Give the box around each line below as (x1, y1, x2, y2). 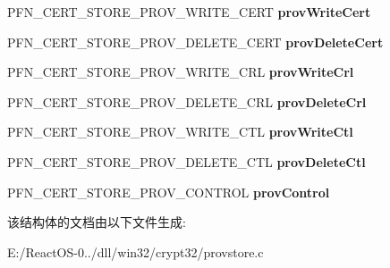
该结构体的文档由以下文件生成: (7, 213, 186, 231)
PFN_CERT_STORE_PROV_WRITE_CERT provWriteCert (7, 3, 371, 21)
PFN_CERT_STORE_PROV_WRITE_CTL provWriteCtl (7, 122, 353, 141)
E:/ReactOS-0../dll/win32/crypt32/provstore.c (7, 242, 264, 261)
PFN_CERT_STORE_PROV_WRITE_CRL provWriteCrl (7, 63, 354, 81)
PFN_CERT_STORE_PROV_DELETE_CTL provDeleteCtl (7, 152, 366, 171)
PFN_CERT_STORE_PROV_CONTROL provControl (7, 182, 330, 201)
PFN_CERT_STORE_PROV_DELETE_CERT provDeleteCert (7, 32, 384, 51)
